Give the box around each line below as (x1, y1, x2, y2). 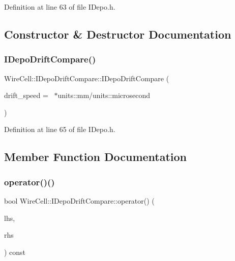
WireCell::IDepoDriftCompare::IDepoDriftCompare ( (4, 73, 169, 83)
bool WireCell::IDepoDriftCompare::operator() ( (4, 195, 155, 206)
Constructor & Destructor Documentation (4, 26, 231, 42)
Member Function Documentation (4, 149, 187, 165)
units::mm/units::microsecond (57, 90, 151, 101)
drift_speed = (4, 90, 48, 101)
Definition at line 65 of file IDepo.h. (4, 124, 115, 135)
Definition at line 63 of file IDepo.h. (4, 2, 115, 12)
